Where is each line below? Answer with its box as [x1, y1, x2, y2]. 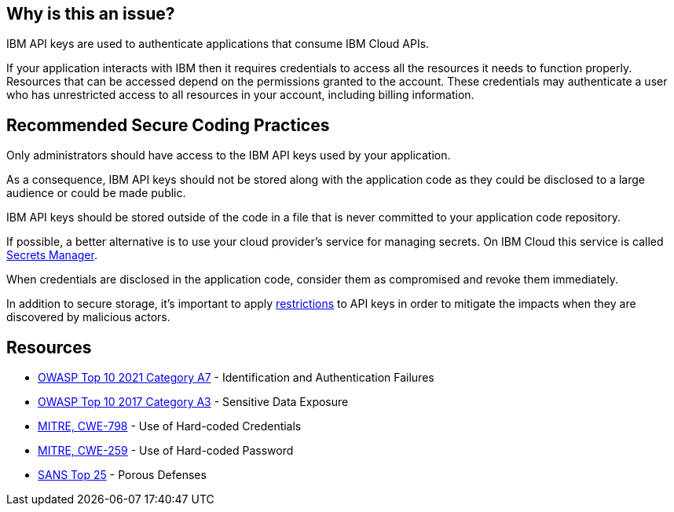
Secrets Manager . [6, 248, 97, 262]
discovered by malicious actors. [6, 310, 170, 324]
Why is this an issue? [6, 4, 175, 24]
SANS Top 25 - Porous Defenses [38, 468, 207, 482]
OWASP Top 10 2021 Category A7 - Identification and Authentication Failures [38, 371, 434, 385]
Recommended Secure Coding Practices [6, 115, 330, 135]
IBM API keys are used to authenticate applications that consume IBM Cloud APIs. [6, 37, 430, 51]
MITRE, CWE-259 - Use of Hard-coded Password [38, 444, 294, 458]
